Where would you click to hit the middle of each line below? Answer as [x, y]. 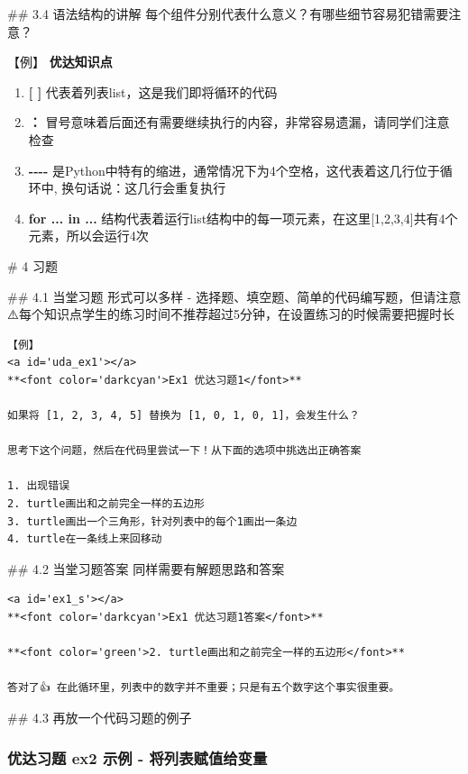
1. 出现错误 [39, 486]
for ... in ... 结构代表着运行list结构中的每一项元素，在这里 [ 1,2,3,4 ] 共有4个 [243, 218]
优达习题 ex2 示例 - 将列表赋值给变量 [138, 757]
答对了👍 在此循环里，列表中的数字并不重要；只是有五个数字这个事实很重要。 [204, 688]
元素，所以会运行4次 [88, 236]
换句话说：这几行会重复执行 [144, 188]
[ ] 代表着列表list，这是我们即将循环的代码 [153, 91]
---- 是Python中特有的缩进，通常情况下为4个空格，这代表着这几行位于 [234, 170]
